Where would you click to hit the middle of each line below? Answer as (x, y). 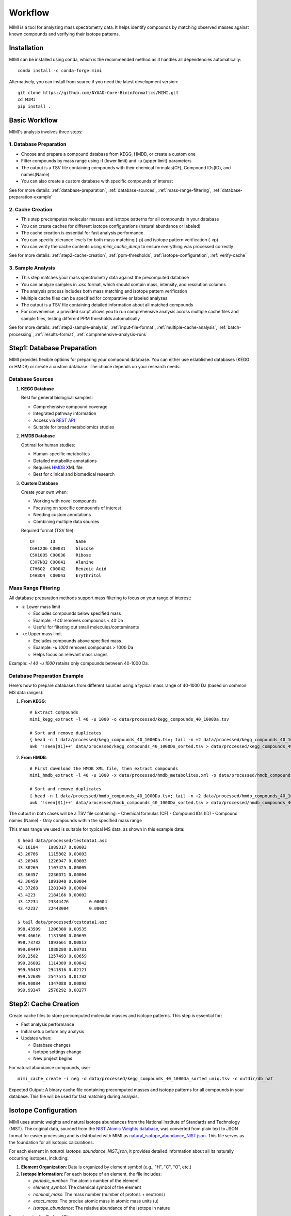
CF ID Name (58, 542)
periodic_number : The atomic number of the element (86, 1181)
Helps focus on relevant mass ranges (70, 654)
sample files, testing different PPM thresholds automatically (81, 318)
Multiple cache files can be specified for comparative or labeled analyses (94, 298)
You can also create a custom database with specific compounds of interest (97, 181)
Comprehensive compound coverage (70, 407)
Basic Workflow (33, 120)
